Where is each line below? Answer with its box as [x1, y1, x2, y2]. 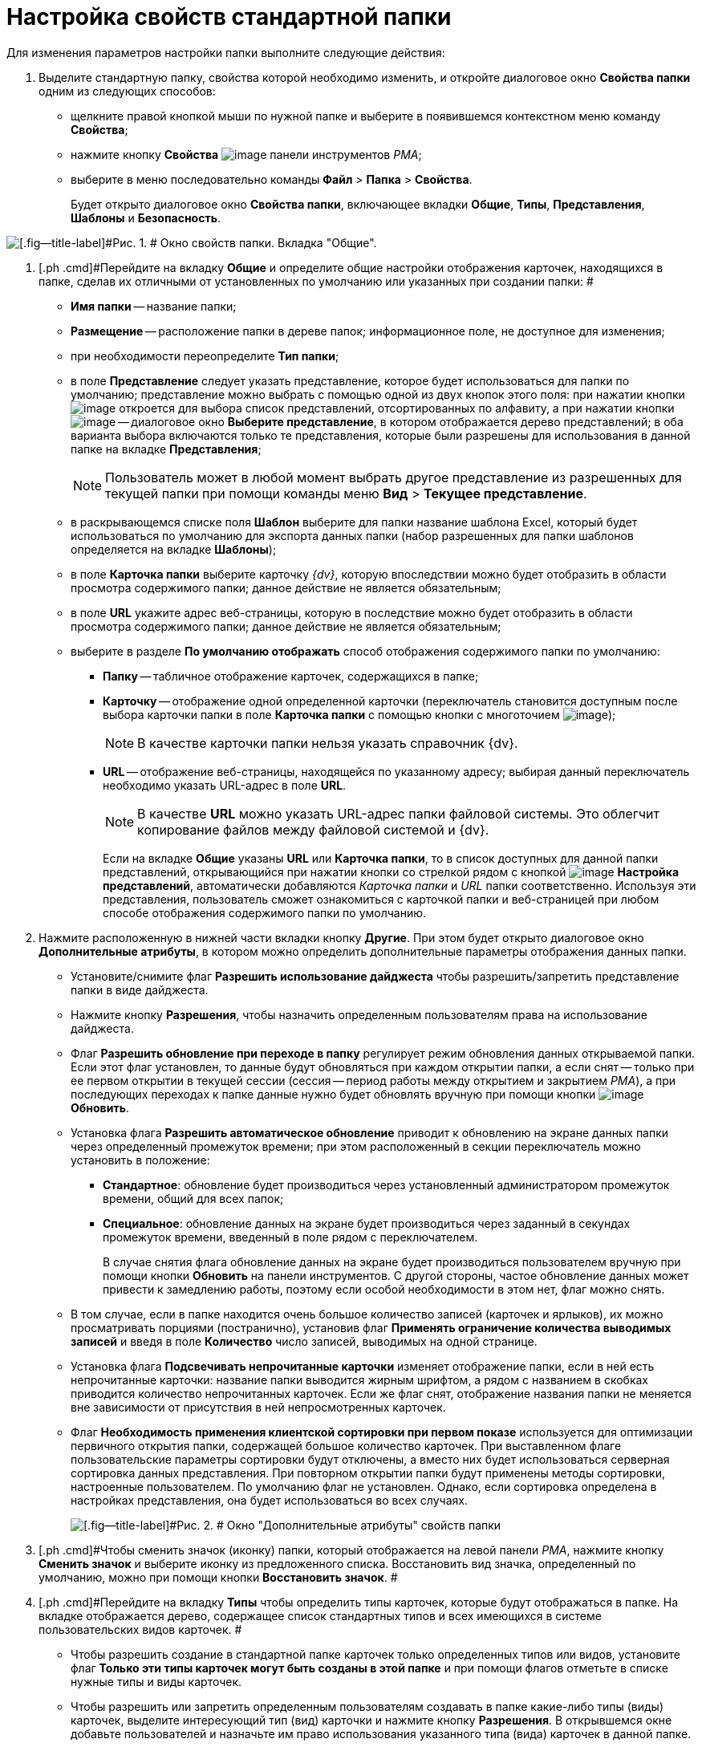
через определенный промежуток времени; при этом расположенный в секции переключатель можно [71, 1139, 641, 1153]
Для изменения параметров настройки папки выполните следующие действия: [6, 45, 445, 59]
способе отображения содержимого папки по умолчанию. [103, 905, 427, 920]
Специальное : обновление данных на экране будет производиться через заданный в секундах [103, 1216, 631, 1230]
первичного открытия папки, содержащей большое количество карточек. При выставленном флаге [71, 1438, 622, 1452]
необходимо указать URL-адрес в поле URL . [103, 778, 347, 792]
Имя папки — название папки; [71, 299, 237, 313]
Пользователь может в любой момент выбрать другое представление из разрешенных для [105, 469, 682, 486]
